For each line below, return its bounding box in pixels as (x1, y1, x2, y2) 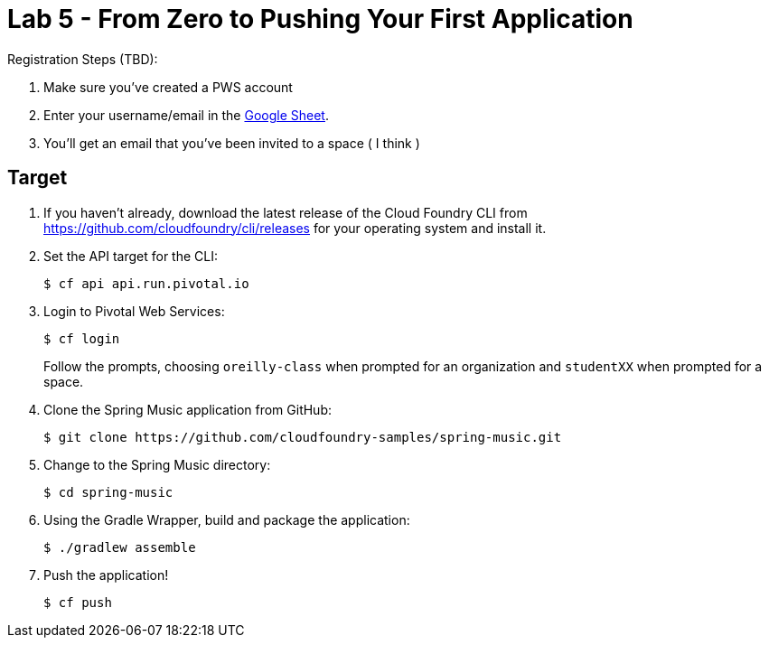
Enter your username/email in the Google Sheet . (43, 107, 329, 123)
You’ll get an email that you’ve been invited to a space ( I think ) (43, 135, 420, 151)
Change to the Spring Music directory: (43, 456, 271, 472)
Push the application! (43, 566, 169, 583)
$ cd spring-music (43, 484, 173, 500)
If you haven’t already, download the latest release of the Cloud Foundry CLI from (43, 204, 528, 220)
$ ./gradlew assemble (43, 539, 196, 555)
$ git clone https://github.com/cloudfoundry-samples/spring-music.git (43, 429, 562, 444)
